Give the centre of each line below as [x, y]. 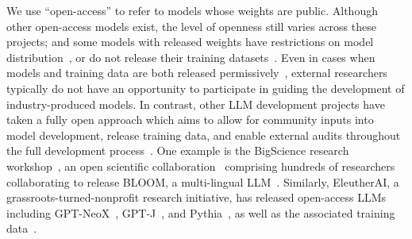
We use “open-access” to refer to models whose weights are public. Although [192, 10]
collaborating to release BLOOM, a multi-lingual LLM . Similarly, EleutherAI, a [203, 181]
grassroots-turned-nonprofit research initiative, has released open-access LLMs [196, 197]
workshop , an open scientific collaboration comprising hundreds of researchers [201, 166]
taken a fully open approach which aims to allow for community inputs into [190, 119]
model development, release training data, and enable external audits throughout [204, 135]
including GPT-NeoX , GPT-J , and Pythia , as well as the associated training [201, 212]
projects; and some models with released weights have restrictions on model [190, 42]
